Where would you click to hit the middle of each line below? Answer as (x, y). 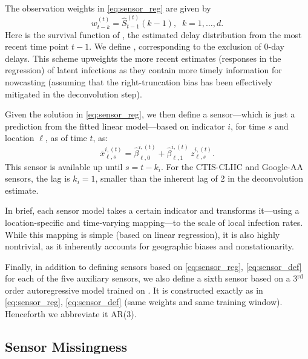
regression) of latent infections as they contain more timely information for (143, 70)
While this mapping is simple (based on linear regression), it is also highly (143, 234)
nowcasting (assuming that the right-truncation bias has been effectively (139, 82)
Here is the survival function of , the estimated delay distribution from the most (153, 34)
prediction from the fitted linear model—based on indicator (115, 126)
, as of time (66, 138)
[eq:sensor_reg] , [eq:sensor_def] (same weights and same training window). (144, 302)
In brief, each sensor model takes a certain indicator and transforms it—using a (152, 210)
